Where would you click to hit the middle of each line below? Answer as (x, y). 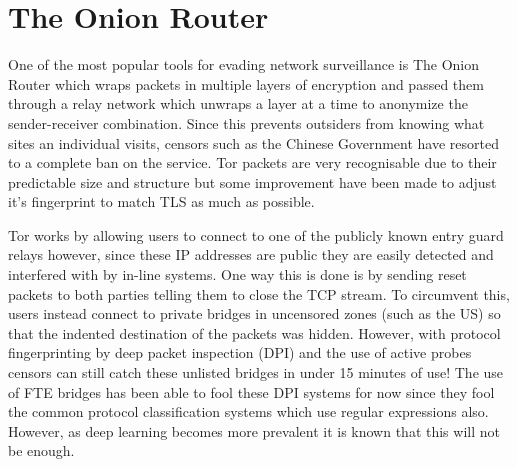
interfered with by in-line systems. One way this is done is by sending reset (237, 274)
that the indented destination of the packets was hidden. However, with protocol (254, 332)
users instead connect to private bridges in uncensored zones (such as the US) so (254, 313)
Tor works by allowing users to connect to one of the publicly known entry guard (256, 234)
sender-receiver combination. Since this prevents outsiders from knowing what (246, 122)
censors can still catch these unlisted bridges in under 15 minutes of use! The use (256, 372)
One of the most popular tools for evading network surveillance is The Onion (244, 64)
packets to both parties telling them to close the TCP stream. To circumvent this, (259, 293)
